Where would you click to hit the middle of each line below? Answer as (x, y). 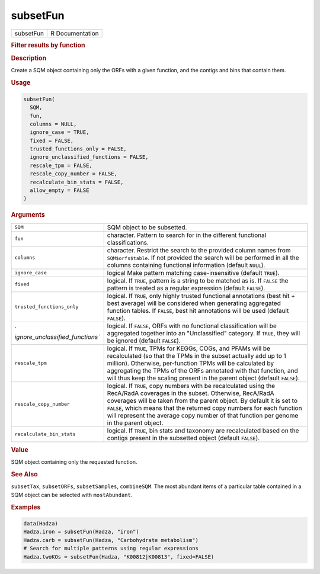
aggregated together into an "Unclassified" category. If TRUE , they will (204, 333)
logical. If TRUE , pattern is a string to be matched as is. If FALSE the (198, 280)
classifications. (128, 242)
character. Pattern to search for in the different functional (187, 235)
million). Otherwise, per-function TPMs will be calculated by (191, 363)
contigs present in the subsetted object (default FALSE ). (183, 438)
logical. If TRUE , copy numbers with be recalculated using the (191, 386)
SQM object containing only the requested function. (74, 462)
